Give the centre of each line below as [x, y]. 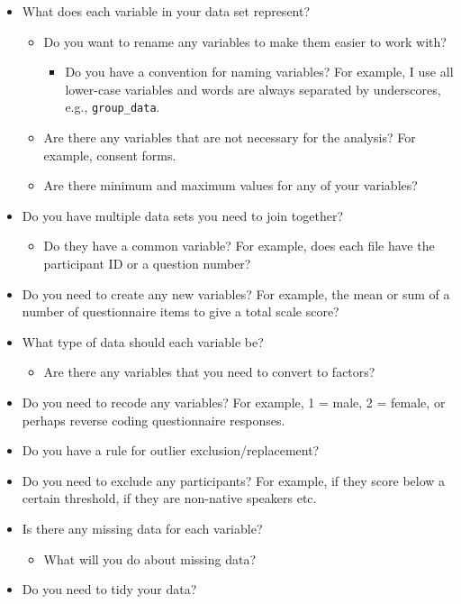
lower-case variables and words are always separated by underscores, [253, 89]
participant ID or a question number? [147, 263]
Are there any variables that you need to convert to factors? [209, 372]
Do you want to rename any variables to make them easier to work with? [245, 41]
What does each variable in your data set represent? [166, 11]
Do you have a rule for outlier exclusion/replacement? [171, 450]
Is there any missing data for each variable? [142, 528]
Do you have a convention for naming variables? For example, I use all [259, 72]
